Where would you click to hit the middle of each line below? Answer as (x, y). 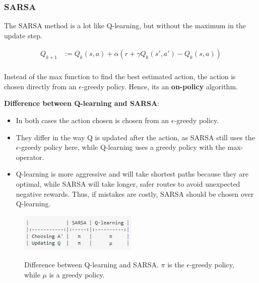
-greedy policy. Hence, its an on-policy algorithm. (160, 86)
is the (176, 264)
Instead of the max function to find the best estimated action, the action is (120, 76)
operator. (30, 157)
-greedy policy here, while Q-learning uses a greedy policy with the (122, 147)
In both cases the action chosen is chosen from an (92, 120)
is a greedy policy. (77, 274)
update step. (23, 35)
